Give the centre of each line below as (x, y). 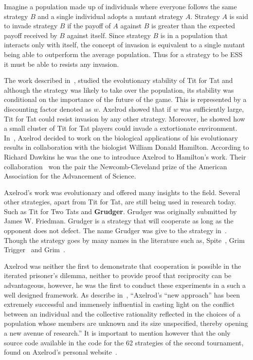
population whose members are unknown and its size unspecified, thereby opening (126, 323)
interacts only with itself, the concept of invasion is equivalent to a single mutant (125, 45)
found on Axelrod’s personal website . (61, 352)
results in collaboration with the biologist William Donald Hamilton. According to (126, 147)
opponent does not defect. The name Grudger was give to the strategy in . (115, 230)
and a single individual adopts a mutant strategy (110, 16)
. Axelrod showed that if (135, 109)
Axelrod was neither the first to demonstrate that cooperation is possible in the (123, 266)
